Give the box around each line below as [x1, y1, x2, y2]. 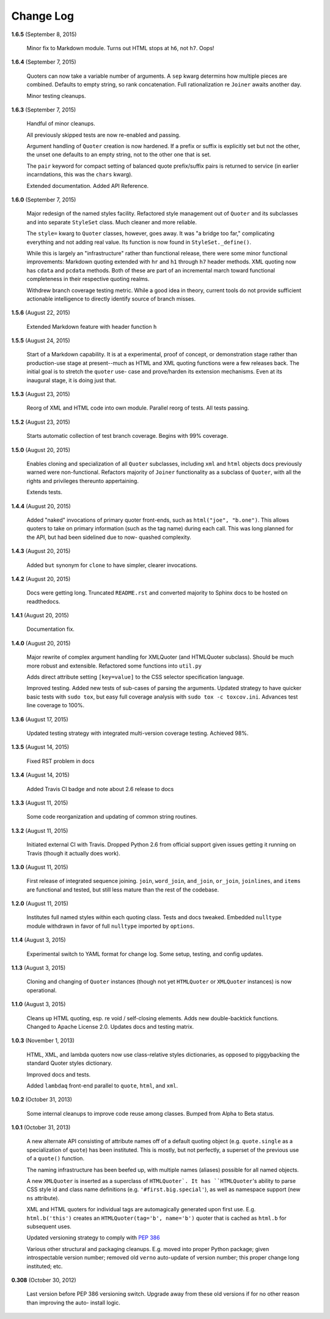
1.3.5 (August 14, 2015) [11, 743, 70, 751]
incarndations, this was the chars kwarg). [26, 171, 133, 178]
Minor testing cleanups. [26, 92, 86, 99]
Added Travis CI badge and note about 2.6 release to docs [26, 785, 174, 792]
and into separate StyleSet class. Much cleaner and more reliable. [26, 218, 197, 226]
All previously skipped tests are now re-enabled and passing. [26, 131, 181, 138]
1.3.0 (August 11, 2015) [11, 863, 68, 871]
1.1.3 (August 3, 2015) [11, 964, 66, 972]
